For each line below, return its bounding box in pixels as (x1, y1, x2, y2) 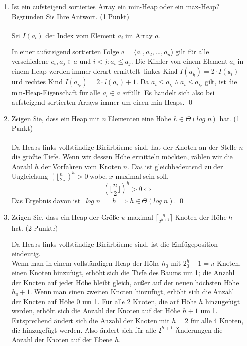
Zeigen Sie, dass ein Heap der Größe (11, 211, 119, 222)
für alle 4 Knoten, (190, 315, 244, 325)
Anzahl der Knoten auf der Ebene (11, 334, 113, 345)
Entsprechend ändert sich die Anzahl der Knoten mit (11, 315, 170, 325)
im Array (125, 30, 153, 40)
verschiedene (11, 56, 49, 66)
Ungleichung (11, 171, 48, 181)
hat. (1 (219, 113, 240, 123)
